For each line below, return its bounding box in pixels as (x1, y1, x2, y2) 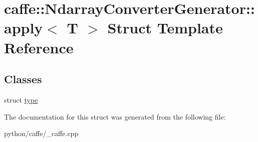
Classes (4, 71, 42, 87)
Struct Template (107, 17, 223, 38)
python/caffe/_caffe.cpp (4, 128, 79, 139)
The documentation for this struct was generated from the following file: (4, 111, 226, 122)
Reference (4, 37, 74, 57)
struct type (4, 94, 38, 105)
